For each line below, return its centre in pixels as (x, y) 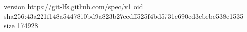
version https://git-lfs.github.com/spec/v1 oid (74, 6)
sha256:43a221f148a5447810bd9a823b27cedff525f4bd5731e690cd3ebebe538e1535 (124, 16)
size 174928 (21, 25)
